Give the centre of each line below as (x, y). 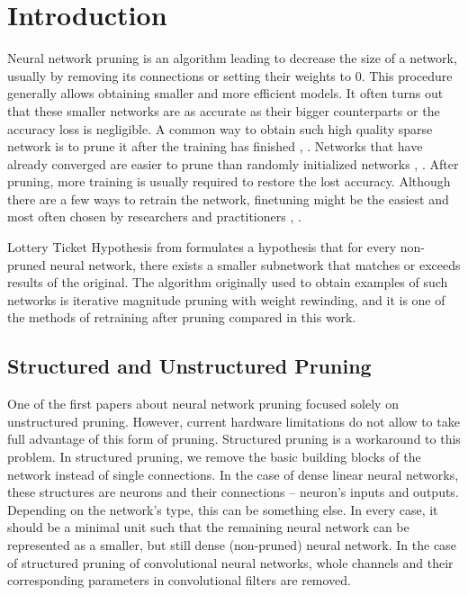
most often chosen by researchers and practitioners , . (154, 216)
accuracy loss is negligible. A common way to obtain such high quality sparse (220, 128)
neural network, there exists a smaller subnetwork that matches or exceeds (255, 264)
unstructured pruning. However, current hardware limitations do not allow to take (234, 421)
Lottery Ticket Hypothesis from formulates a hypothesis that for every (202, 247)
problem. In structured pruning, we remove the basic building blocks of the (214, 457)
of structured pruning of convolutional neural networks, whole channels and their (230, 562)
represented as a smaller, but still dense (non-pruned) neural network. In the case (232, 544)
